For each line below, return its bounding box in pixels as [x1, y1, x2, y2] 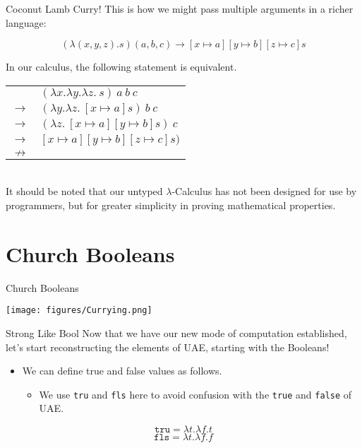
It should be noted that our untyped [6, 184, 163, 199]
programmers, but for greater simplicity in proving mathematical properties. [6, 197, 336, 212]
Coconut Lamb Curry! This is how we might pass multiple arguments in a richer [6, 1, 354, 16]
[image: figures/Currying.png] [6, 305, 152, 316]
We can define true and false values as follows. [22, 363, 222, 378]
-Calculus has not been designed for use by [171, 184, 357, 199]
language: [6, 15, 47, 30]
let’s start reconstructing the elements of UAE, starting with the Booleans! [6, 339, 330, 354]
